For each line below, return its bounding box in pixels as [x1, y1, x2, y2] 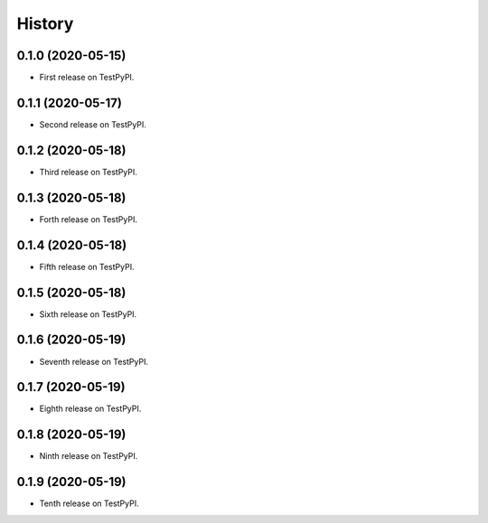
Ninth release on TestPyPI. [39, 451, 138, 462]
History [16, 14, 74, 33]
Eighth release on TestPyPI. [39, 403, 142, 415]
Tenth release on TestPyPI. [39, 498, 139, 509]
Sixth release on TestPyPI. [39, 308, 137, 320]
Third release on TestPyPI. [39, 166, 137, 177]
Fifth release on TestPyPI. [39, 261, 135, 272]
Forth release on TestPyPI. [39, 213, 137, 225]
